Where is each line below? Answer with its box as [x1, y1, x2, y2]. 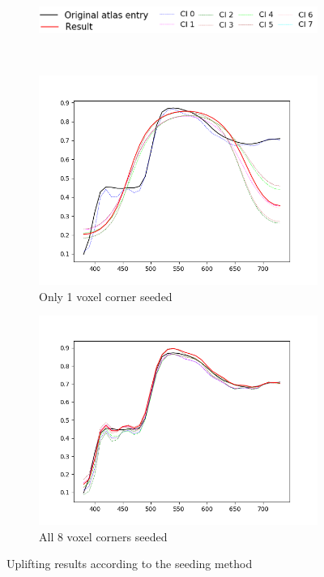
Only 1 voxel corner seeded [39, 287, 173, 304]
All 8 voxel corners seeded [39, 527, 168, 545]
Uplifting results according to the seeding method [6, 555, 253, 572]
